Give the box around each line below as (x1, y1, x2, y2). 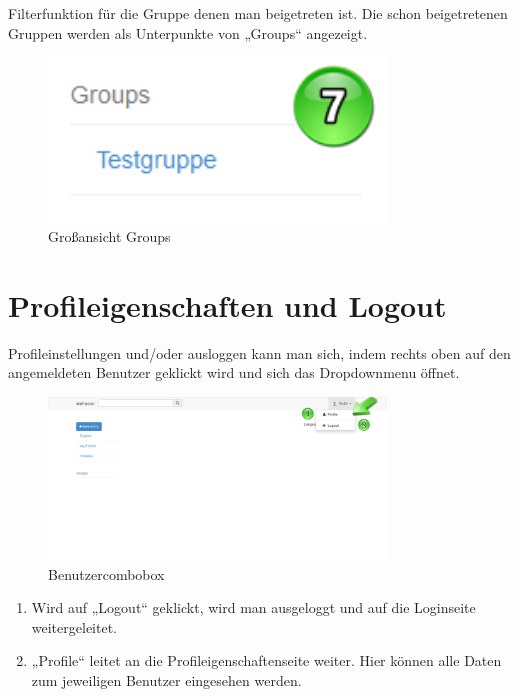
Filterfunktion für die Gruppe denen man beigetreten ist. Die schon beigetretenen (8, 3, 508, 23)
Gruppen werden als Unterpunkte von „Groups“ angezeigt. (8, 22, 368, 43)
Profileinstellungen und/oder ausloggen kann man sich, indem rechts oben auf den (8, 342, 511, 363)
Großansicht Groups (48, 226, 171, 247)
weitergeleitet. (31, 616, 117, 637)
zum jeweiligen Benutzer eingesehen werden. (31, 669, 302, 690)
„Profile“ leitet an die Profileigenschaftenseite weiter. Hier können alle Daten (31, 650, 502, 671)
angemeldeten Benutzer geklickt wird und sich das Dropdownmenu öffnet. (8, 362, 460, 383)
